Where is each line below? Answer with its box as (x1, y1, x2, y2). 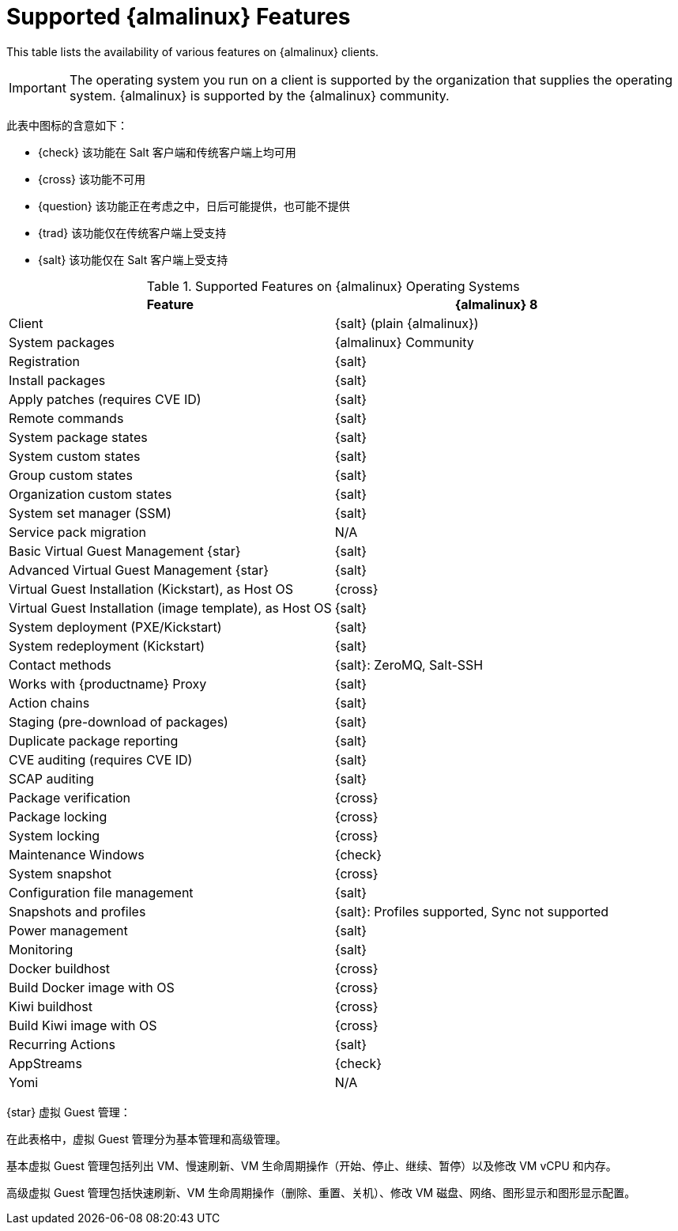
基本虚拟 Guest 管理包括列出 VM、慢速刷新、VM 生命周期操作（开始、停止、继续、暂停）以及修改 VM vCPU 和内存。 (6, 1158, 617, 1172)
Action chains (9, 694, 90, 711)
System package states (9, 429, 148, 445)
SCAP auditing (9, 770, 94, 787)
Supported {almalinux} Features (6, 3, 351, 30)
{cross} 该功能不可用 (38, 172, 145, 186)
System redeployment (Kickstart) (9, 637, 205, 654)
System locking (9, 827, 100, 844)
